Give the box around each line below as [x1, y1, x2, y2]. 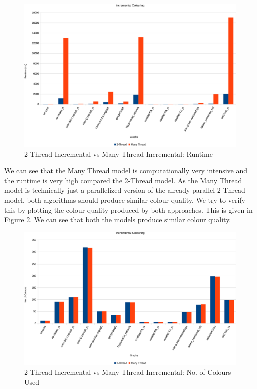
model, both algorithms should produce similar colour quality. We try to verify [4, 195, 245, 205]
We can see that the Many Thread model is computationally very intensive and [4, 165, 248, 176]
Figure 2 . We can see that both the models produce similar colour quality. [4, 214, 231, 225]
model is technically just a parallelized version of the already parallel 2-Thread [4, 185, 245, 195]
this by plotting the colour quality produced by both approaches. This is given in [4, 204, 253, 215]
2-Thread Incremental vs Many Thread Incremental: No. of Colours [24, 367, 231, 377]
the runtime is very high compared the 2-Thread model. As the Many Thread [4, 175, 242, 185]
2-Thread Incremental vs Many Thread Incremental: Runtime [24, 148, 213, 159]
